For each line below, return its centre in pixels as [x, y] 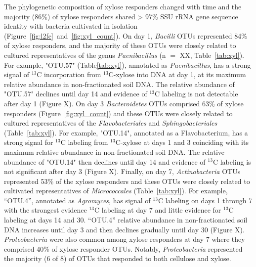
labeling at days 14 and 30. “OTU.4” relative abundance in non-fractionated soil [126, 220]
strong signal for [29, 142]
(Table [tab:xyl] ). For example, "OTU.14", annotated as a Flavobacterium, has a [126, 132]
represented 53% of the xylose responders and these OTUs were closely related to [127, 181]
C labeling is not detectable [196, 94]
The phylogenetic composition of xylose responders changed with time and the [123, 6]
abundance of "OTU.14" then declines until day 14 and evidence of [105, 161]
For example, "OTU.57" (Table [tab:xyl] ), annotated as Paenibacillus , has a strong [128, 65]
